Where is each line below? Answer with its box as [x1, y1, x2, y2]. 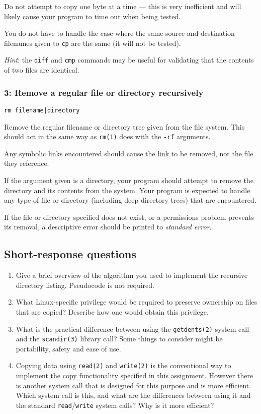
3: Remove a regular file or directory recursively [4, 86, 204, 98]
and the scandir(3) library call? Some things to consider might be [16, 333, 223, 344]
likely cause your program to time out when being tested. [4, 11, 181, 21]
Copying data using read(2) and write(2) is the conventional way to [16, 360, 231, 371]
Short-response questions [4, 246, 136, 262]
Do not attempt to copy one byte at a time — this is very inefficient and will [4, 1, 241, 11]
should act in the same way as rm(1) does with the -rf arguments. [4, 131, 211, 142]
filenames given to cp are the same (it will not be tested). [4, 37, 181, 48]
